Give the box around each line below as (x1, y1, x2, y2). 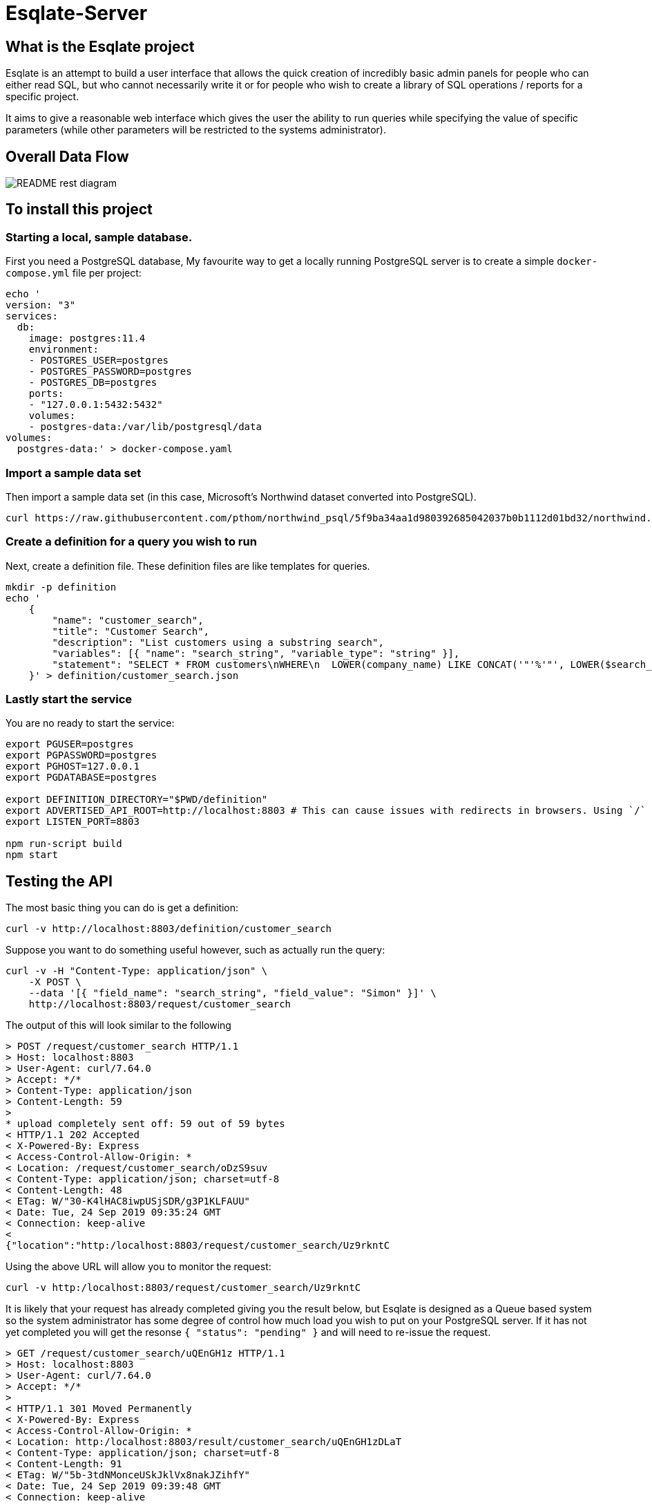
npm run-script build (6, 838, 122, 850)
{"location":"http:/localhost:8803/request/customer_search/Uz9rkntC (6, 1240, 390, 1252)
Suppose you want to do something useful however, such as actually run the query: (6, 944, 385, 956)
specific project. (6, 91, 79, 103)
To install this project (6, 201, 153, 219)
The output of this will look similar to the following (6, 1019, 231, 1032)
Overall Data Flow (6, 147, 129, 165)
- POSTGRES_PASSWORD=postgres (28, 366, 192, 378)
